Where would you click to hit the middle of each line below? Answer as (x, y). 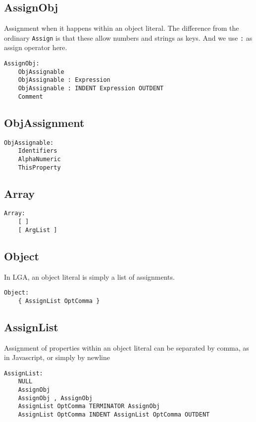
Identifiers (38, 151)
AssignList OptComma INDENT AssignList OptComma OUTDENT (114, 415)
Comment (30, 96)
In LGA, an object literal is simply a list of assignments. (89, 276)
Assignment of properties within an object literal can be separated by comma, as (127, 347)
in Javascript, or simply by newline (57, 357)
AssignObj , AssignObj (55, 398)
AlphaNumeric (39, 159)
